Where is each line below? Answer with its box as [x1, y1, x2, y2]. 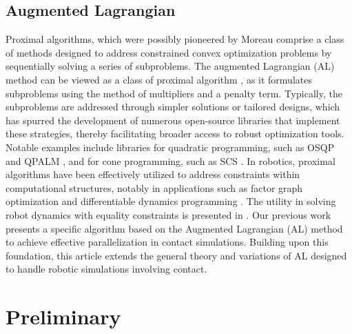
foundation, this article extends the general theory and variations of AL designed [6, 248, 347, 262]
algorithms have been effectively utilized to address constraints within [6, 167, 300, 181]
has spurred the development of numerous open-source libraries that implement [6, 112, 340, 127]
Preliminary [6, 302, 121, 331]
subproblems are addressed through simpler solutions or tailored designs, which [6, 99, 340, 114]
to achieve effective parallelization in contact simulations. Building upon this [6, 235, 329, 249]
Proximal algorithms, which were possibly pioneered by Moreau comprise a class [6, 32, 344, 46]
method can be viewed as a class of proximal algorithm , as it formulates [6, 72, 312, 86]
